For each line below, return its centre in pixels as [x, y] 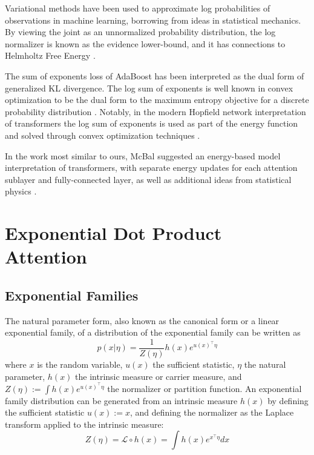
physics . [21, 191]
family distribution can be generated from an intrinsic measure [121, 400]
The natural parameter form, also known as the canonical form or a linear [142, 320]
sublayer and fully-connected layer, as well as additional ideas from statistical [148, 179]
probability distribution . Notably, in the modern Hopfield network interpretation [155, 111]
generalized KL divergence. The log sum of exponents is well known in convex [149, 88]
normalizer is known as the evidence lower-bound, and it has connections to [145, 43]
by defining [288, 400]
